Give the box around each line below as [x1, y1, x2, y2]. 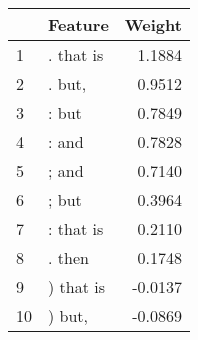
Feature [48, 13, 109, 36]
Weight [124, 13, 182, 36]
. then [48, 246, 89, 269]
